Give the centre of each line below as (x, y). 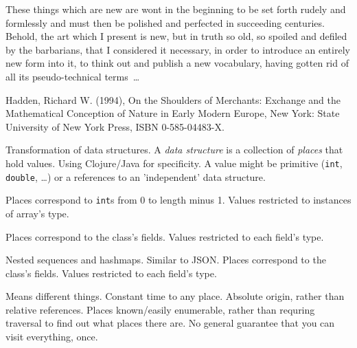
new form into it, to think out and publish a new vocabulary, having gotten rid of (177, 63)
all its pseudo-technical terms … (73, 76)
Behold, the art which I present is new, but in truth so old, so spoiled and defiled (176, 36)
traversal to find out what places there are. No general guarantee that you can (170, 323)
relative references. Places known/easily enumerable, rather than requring (160, 309)
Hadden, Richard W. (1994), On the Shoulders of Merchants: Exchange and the (173, 99)
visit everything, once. (52, 337)
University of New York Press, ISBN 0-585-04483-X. (115, 126)
